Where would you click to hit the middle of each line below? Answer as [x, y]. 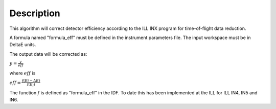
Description [35, 13]
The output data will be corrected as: [48, 54]
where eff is [22, 73]
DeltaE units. [23, 45]
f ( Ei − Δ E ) [31, 81]
